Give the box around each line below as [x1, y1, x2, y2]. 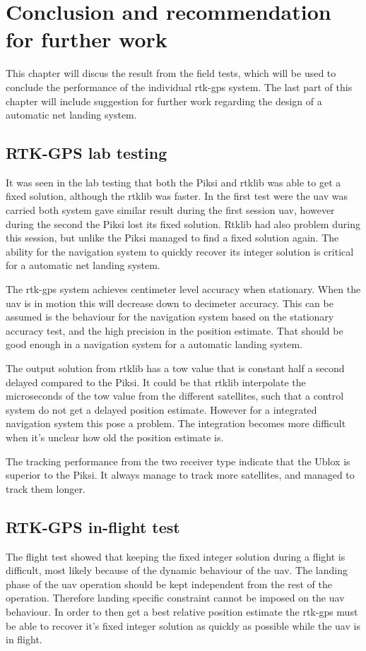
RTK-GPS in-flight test [6, 515, 180, 537]
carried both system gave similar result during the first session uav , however [6, 203, 335, 217]
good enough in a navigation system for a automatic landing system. [6, 337, 302, 352]
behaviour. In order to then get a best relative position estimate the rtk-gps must [6, 604, 358, 619]
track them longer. [6, 481, 85, 496]
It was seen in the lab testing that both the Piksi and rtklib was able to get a [6, 174, 341, 189]
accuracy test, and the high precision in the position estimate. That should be [6, 323, 343, 338]
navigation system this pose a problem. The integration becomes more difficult [6, 416, 346, 431]
